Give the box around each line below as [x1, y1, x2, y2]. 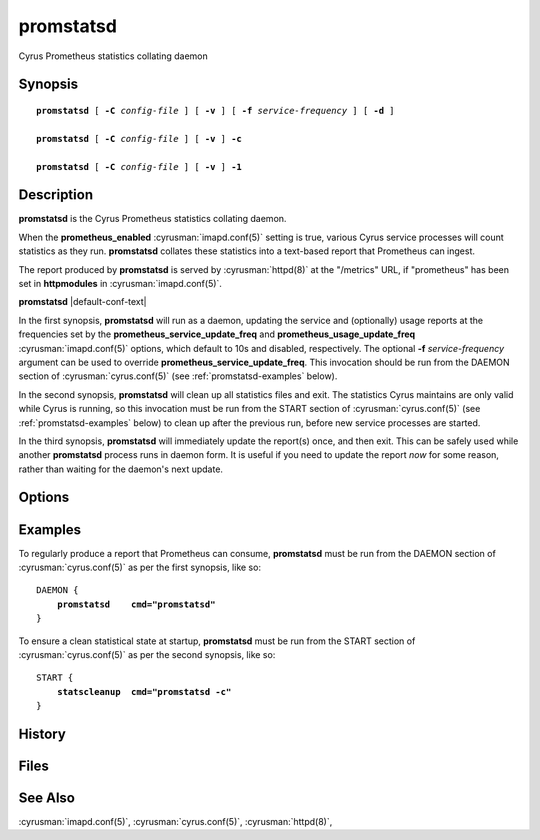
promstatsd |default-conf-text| [18, 296, 147, 308]
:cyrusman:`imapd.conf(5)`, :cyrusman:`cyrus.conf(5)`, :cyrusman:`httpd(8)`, [18, 816, 333, 828]
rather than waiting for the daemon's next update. [18, 463, 224, 475]
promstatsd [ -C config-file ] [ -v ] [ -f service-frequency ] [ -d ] [36, 105, 395, 116]
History [18, 725, 67, 742]
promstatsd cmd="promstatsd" [56, 598, 216, 610]
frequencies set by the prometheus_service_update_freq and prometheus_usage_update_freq [18, 328, 416, 340]
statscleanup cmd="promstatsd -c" [56, 686, 232, 697]
